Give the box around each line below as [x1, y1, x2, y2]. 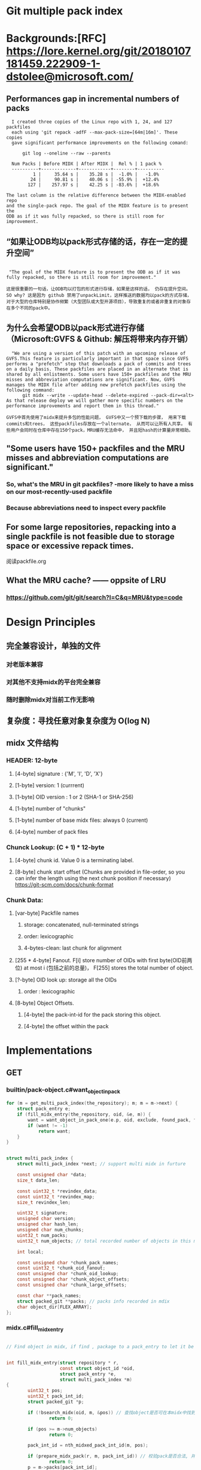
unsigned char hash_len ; [17, 1221, 79, 1227]
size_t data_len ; [17, 1177, 60, 1183]
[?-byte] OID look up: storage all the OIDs [14, 976, 117, 984]
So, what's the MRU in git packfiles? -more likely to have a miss [6, 480, 194, 489]
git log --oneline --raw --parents [22, 150, 111, 156]
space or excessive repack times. [6, 541, 134, 551]
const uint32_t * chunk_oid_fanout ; [17, 1265, 106, 1272]
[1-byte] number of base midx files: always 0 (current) [14, 817, 148, 824]
